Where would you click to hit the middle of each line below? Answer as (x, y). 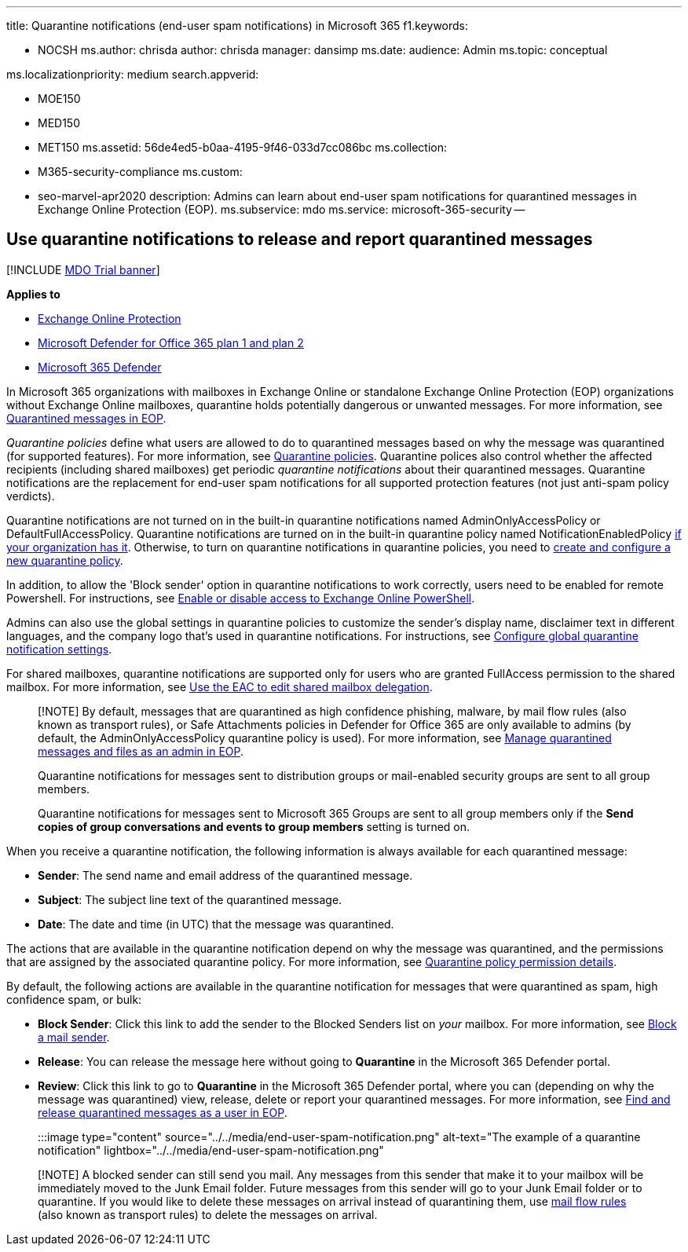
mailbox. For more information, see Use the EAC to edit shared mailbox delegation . (220, 686)
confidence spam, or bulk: (74, 999)
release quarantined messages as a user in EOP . (163, 1112)
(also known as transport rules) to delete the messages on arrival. (208, 1214)
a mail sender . (74, 1037)
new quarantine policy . (65, 560)
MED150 (59, 123)
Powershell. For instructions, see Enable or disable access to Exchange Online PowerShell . (241, 598)
